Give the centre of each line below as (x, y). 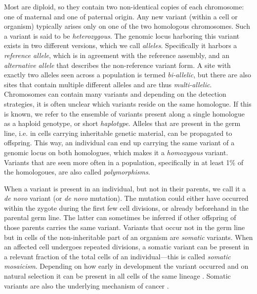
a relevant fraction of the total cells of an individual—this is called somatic (117, 256)
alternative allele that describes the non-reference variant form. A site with (117, 65)
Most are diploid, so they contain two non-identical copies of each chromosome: (124, 6)
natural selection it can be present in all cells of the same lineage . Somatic (117, 276)
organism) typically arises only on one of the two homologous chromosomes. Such (127, 26)
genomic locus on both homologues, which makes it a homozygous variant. (116, 152)
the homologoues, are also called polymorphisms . (77, 172)
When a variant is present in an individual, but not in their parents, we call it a (125, 188)
